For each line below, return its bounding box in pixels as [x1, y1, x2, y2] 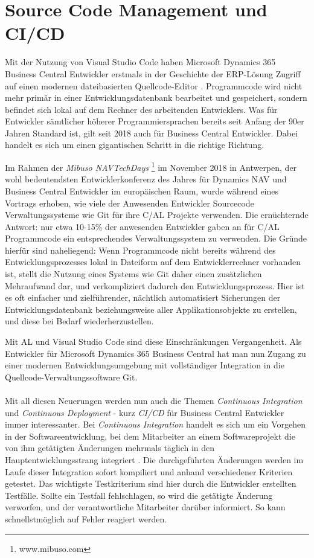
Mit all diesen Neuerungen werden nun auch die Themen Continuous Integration [5, 394, 303, 406]
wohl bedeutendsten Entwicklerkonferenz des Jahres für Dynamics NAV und [5, 173, 287, 185]
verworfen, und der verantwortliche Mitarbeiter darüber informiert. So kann [5, 501, 286, 513]
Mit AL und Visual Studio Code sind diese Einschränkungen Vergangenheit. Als [5, 335, 302, 348]
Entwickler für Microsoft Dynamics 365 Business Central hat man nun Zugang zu [5, 347, 306, 359]
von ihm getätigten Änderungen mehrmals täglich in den [5, 441, 215, 454]
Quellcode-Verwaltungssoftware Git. [5, 370, 138, 383]
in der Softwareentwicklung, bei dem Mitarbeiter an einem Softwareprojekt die [5, 429, 295, 442]
